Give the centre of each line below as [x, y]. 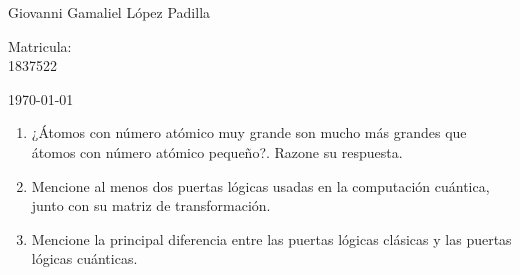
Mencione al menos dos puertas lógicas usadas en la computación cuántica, [260, 185]
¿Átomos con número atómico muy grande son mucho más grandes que [249, 132]
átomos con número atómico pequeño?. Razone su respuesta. [217, 151]
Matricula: [40, 45]
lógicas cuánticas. [84, 258]
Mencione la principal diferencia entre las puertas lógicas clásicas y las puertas [271, 238]
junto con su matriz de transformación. [151, 205]
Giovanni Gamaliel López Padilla [109, 12]
